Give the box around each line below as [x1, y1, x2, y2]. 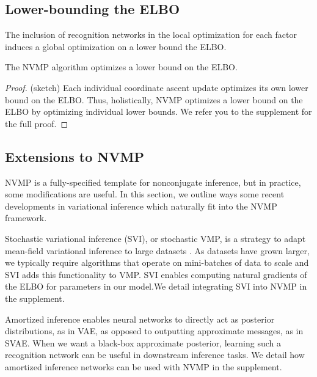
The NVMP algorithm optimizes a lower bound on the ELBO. [5, 60, 238, 73]
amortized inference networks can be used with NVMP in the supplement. [5, 360, 282, 373]
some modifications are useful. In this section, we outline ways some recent [5, 188, 285, 200]
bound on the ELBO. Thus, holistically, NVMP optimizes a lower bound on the [5, 93, 303, 106]
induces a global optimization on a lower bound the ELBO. [5, 40, 227, 53]
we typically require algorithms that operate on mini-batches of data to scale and [5, 256, 309, 269]
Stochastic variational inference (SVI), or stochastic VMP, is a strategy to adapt [5, 232, 306, 244]
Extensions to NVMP [5, 147, 144, 166]
